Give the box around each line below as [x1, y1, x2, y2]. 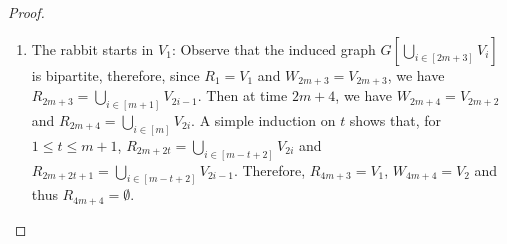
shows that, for [349, 109, 442, 130]
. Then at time [197, 85, 288, 106]
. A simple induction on [191, 109, 336, 130]
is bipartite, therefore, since [31, 64, 200, 85]
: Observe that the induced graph [171, 38, 376, 59]
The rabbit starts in [31, 38, 154, 59]
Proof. [8, 2, 45, 22]
